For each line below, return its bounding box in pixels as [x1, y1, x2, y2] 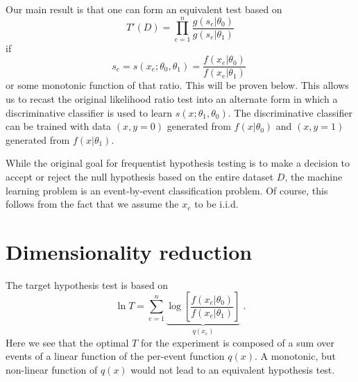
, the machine [284, 169, 343, 183]
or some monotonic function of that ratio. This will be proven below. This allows [6, 78, 349, 92]
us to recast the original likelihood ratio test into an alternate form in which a [6, 91, 338, 106]
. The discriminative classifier [228, 105, 352, 119]
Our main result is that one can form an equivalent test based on [6, 2, 282, 16]
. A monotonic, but [254, 349, 336, 363]
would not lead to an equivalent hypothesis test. [130, 363, 335, 377]
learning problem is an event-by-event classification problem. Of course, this [6, 183, 328, 197]
